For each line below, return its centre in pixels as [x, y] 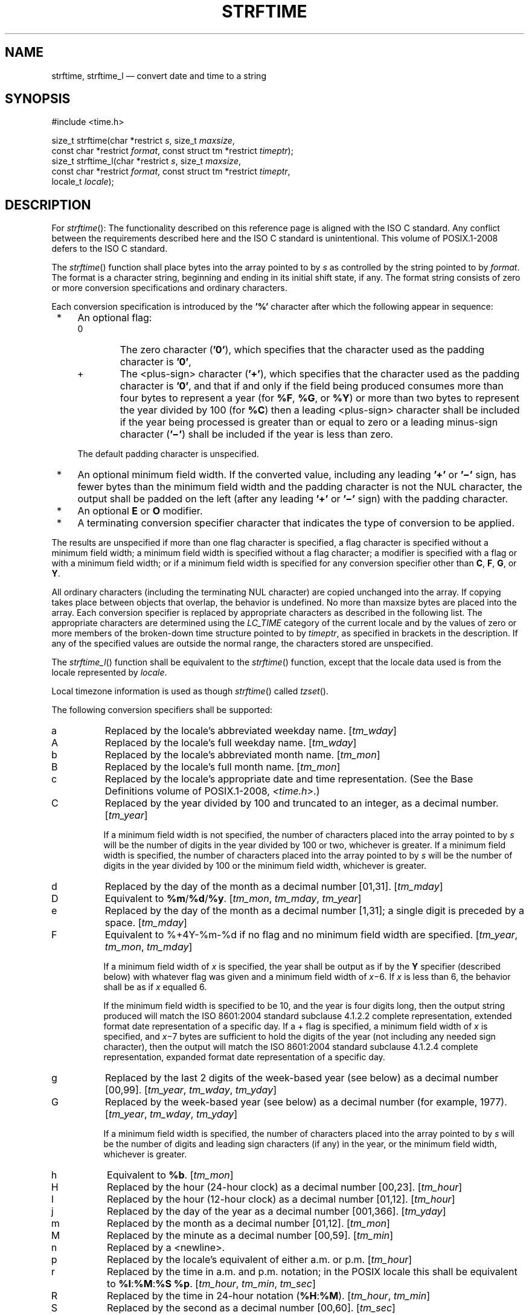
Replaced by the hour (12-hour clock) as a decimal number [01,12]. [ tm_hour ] [281, 1199]
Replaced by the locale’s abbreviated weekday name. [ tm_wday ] [251, 731]
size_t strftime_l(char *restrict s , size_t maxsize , [146, 161]
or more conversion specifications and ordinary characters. [169, 288]
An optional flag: [115, 318]
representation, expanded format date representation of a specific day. [244, 1057]
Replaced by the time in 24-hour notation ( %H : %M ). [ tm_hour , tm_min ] [269, 1296]
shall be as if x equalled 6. [155, 987]
